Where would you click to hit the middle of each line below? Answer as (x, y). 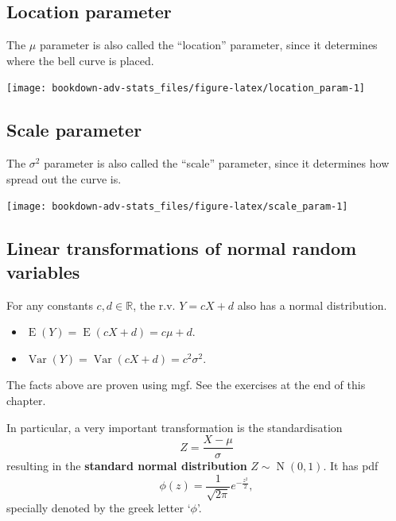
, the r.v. (154, 305)
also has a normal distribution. (312, 305)
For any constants (50, 305)
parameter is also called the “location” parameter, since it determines (208, 45)
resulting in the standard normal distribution (127, 466)
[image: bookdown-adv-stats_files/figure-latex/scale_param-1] (177, 207)
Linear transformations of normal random (182, 248)
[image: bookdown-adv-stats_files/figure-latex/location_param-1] (186, 89)
